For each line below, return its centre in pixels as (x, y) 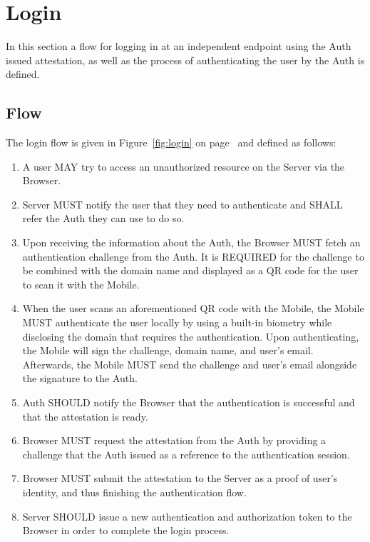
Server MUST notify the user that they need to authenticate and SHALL (183, 204)
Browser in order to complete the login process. (126, 530)
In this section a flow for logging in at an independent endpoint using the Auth (179, 46)
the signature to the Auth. (80, 378)
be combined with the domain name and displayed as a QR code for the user (190, 270)
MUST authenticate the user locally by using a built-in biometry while (177, 322)
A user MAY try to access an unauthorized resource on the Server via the (184, 166)
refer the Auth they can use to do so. (103, 218)
